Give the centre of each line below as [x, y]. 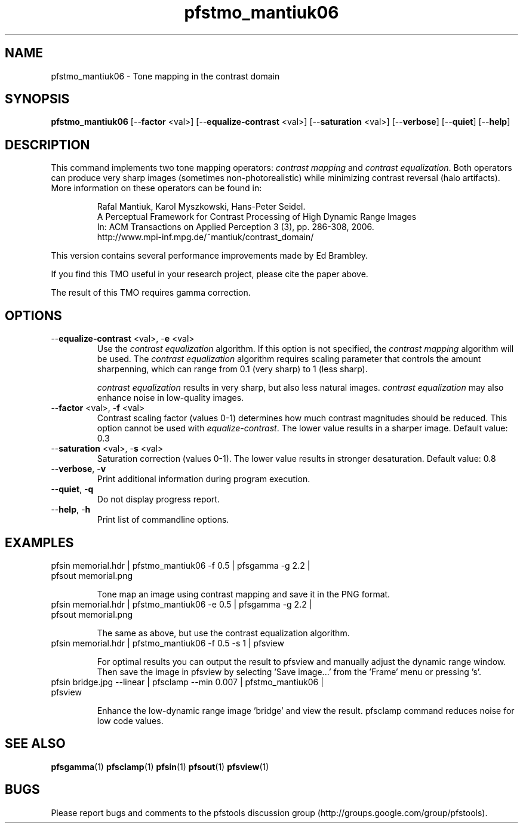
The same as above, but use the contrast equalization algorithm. [223, 633]
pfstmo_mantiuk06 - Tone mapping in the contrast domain [165, 76]
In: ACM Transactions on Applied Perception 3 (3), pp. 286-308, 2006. [236, 227]
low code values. [130, 720]
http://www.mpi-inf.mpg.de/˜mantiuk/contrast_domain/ [205, 237]
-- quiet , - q [72, 489]
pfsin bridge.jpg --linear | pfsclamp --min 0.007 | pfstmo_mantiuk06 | [187, 682]
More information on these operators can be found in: [156, 188]
